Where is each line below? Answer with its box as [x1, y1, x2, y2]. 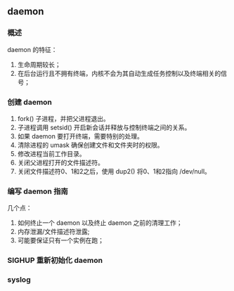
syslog [7, 275, 31, 285]
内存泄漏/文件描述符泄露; [17, 228, 90, 236]
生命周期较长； [17, 60, 61, 69]
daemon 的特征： [7, 45, 58, 53]
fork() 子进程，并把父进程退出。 [17, 114, 110, 122]
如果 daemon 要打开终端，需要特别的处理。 [17, 131, 144, 140]
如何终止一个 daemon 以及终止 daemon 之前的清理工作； [17, 219, 183, 227]
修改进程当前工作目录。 [17, 149, 86, 157]
